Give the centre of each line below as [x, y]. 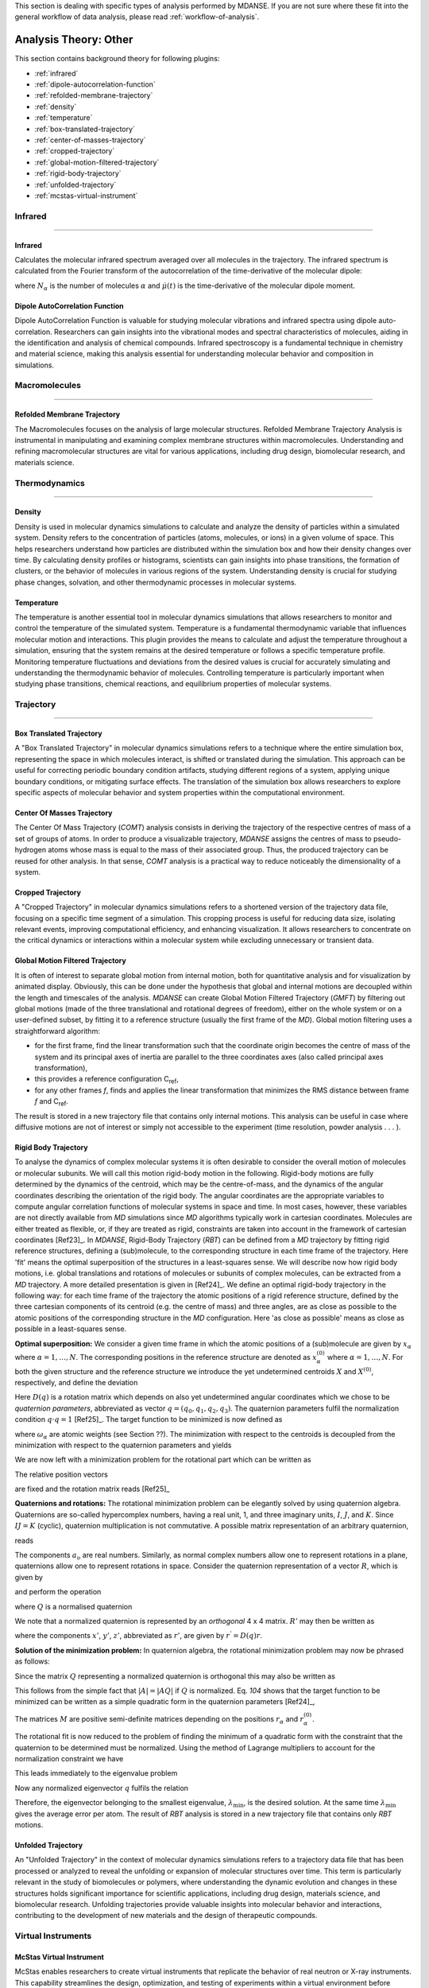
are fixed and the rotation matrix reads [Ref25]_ [92, 1489]
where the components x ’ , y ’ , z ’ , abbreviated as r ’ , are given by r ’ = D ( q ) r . [139, 1635]
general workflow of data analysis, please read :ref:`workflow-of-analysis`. [137, 17]
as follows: [33, 1661]
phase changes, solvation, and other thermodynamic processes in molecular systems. [156, 582]
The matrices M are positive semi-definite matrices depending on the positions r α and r [159, 1720]
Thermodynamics [50, 483]
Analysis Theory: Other [74, 40]
